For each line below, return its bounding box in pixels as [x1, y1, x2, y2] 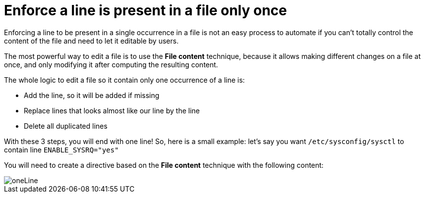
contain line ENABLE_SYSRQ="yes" [4, 145, 119, 154]
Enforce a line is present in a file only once [4, 2, 287, 19]
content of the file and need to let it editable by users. [4, 36, 179, 45]
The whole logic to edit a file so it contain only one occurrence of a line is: [4, 75, 245, 84]
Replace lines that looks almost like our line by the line [24, 106, 200, 115]
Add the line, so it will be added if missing [24, 91, 159, 99]
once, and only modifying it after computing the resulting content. [4, 60, 218, 69]
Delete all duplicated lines [24, 121, 107, 130]
